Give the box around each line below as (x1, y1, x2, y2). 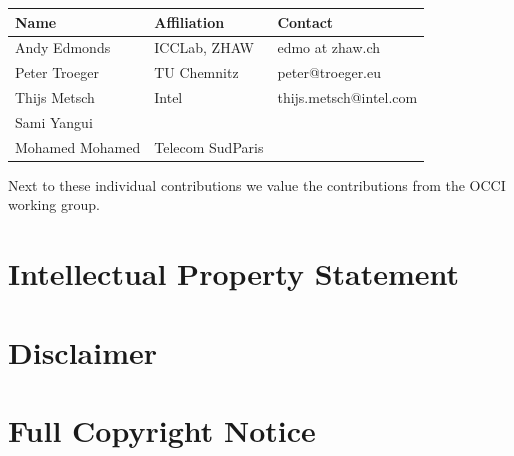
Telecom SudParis (154, 136, 264, 157)
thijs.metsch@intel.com (277, 87, 418, 108)
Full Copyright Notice (8, 409, 316, 450)
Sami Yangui (15, 111, 93, 132)
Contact (277, 11, 334, 32)
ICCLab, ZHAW (154, 37, 254, 58)
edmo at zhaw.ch (277, 37, 381, 58)
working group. (8, 194, 100, 215)
